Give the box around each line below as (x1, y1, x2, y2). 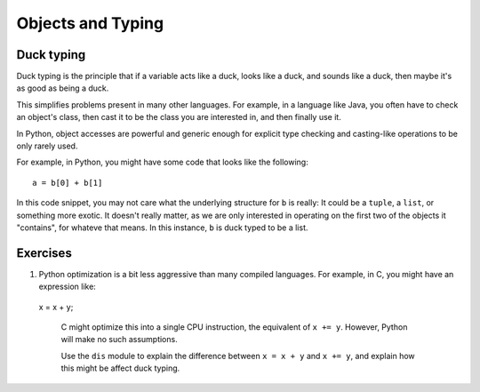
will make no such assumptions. (60, 334, 178, 345)
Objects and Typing (16, 13, 164, 33)
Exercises (16, 245, 73, 260)
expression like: (38, 281, 97, 292)
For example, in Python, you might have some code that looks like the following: (16, 156, 308, 168)
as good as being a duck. (16, 83, 109, 93)
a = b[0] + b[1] (32, 178, 103, 188)
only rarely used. (16, 140, 78, 151)
